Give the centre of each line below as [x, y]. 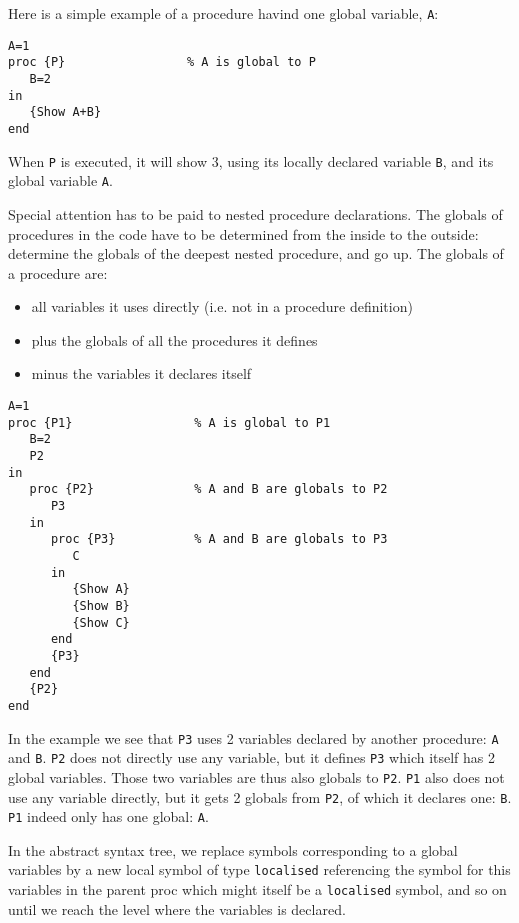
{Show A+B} [65, 112]
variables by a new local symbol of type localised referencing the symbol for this [259, 869]
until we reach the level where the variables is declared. [177, 908]
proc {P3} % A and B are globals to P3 [219, 539]
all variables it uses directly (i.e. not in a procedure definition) [222, 306]
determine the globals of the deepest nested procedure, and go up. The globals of [256, 253]
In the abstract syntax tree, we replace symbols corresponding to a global [233, 849]
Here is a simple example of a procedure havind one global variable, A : [223, 13]
